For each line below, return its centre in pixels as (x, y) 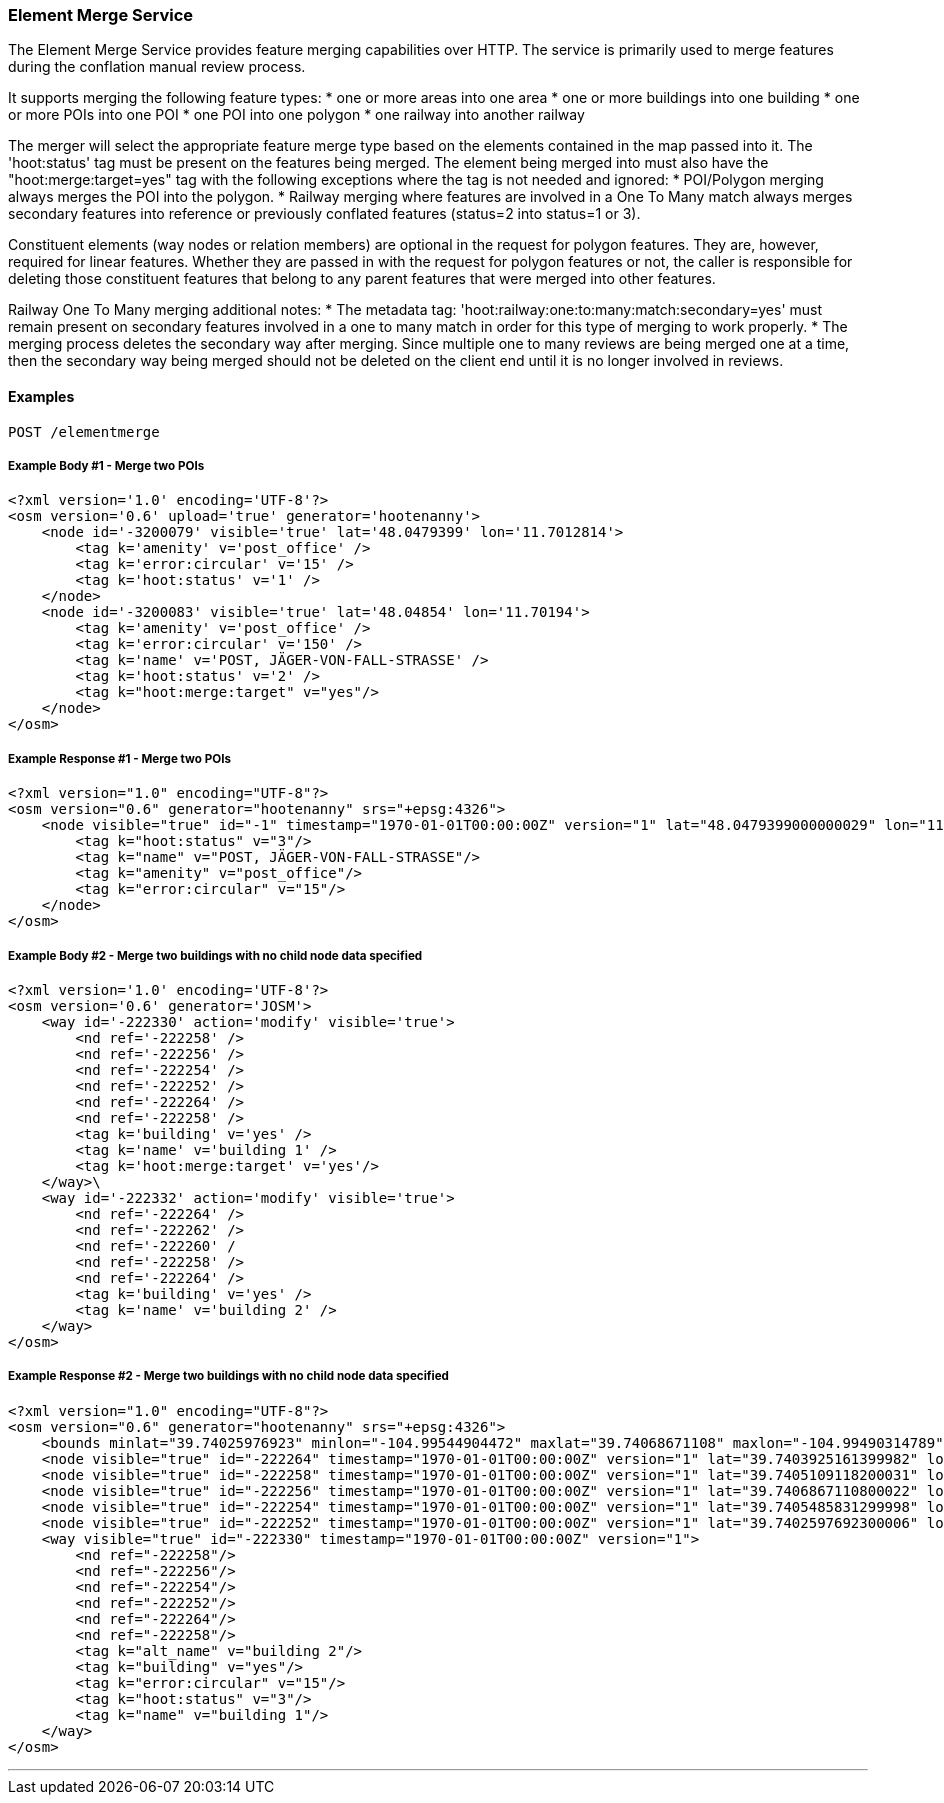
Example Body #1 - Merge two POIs (106, 465)
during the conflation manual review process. (157, 67)
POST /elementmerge (84, 431)
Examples (41, 396)
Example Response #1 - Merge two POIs (119, 758)
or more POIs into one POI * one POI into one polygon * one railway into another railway (296, 115)
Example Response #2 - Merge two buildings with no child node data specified (228, 1376)
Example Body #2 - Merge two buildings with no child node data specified (215, 955)
